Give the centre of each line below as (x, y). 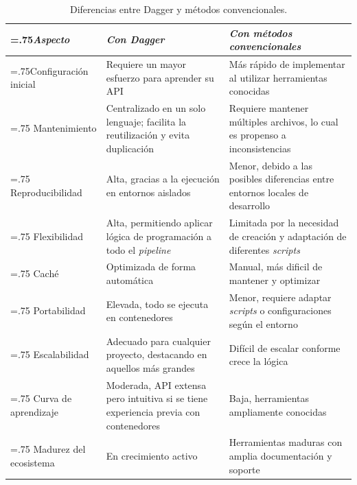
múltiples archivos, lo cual (284, 121)
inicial (23, 84)
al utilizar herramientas (278, 77)
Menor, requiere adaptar (280, 297)
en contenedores (139, 317)
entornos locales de (269, 192)
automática (130, 280)
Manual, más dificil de (276, 267)
